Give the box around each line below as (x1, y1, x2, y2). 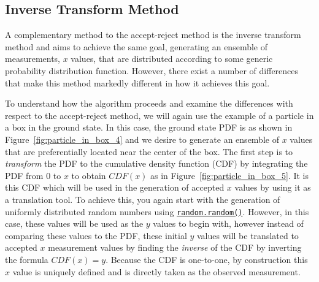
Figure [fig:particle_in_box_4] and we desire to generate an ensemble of (5, 132, 279, 145)
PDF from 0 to (5, 169, 61, 181)
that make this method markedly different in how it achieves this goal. (5, 76, 270, 89)
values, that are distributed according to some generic (71, 52, 273, 65)
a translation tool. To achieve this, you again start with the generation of (5, 192, 280, 205)
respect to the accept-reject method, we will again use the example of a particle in (5, 109, 314, 121)
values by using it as (234, 181, 311, 194)
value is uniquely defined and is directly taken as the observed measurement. (12, 265, 301, 278)
